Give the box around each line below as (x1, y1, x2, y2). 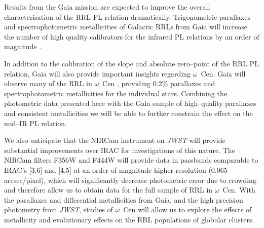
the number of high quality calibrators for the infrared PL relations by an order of (4, 31, 259, 42)
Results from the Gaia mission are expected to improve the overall (4, 2, 210, 12)
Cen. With (222, 184, 255, 195)
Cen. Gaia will (201, 68, 246, 79)
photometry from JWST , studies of (4, 204, 113, 215)
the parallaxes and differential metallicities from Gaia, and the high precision (4, 194, 243, 205)
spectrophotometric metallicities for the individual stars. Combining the (4, 88, 227, 98)
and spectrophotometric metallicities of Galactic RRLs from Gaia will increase (4, 21, 247, 32)
